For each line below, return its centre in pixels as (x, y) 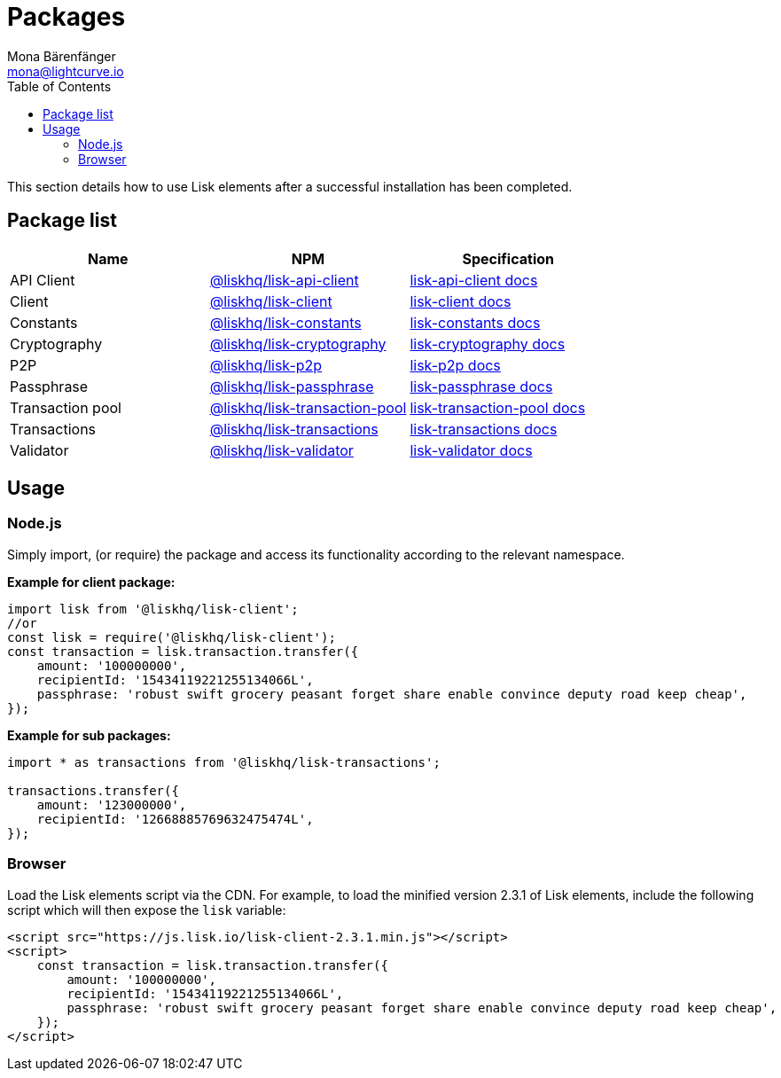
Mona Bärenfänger (62, 56)
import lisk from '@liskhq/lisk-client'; (153, 609)
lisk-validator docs (471, 450)
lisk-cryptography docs (488, 344)
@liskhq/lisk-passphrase (292, 386)
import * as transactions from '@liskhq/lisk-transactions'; (224, 762)
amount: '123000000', (112, 805)
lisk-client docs (461, 301)
